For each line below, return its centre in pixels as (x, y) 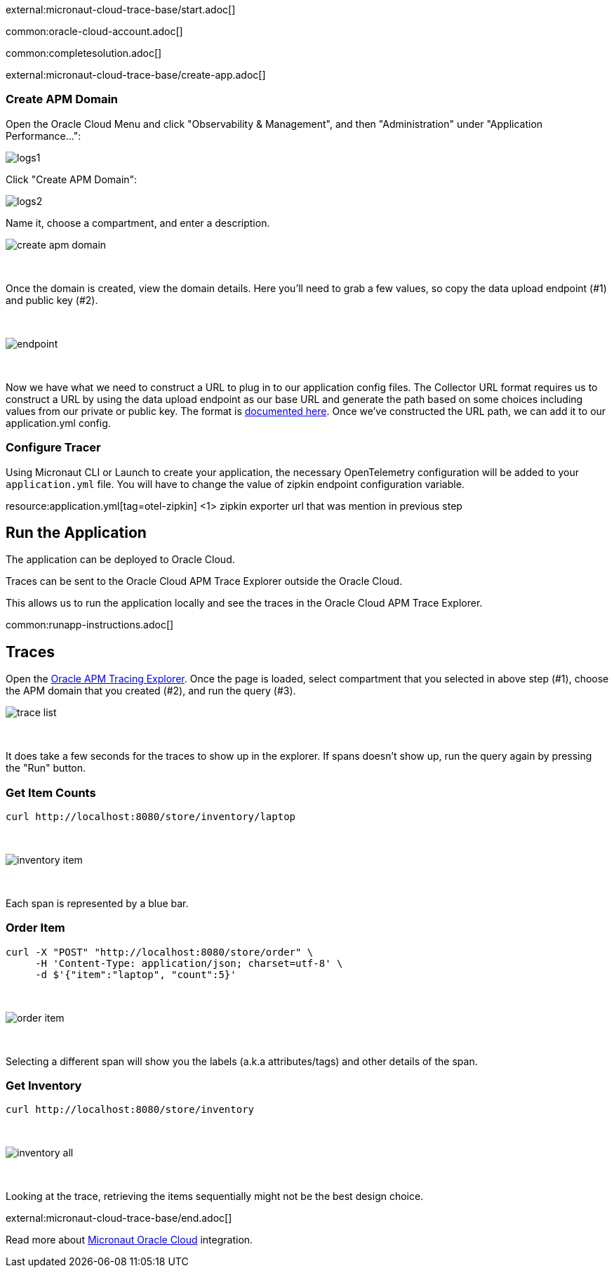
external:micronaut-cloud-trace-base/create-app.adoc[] (136, 75)
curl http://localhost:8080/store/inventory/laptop (151, 816)
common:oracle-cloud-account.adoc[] (94, 31)
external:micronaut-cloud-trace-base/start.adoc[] (121, 9)
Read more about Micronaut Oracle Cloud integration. (129, 1240)
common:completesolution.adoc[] (84, 53)
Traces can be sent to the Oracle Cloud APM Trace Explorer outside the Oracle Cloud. (204, 581)
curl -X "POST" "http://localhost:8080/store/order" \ (160, 952)
